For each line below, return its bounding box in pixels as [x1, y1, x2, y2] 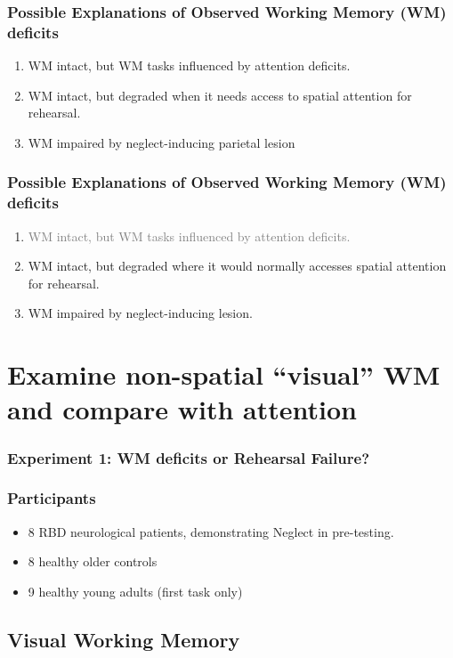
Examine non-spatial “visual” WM [7, 356, 441, 393]
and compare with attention [7, 391, 357, 427]
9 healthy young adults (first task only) [28, 581, 243, 600]
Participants [7, 487, 96, 509]
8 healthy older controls [28, 552, 158, 571]
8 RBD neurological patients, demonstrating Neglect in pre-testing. [28, 522, 394, 540]
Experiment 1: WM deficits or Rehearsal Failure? [7, 446, 370, 468]
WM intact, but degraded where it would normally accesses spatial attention [28, 256, 447, 275]
